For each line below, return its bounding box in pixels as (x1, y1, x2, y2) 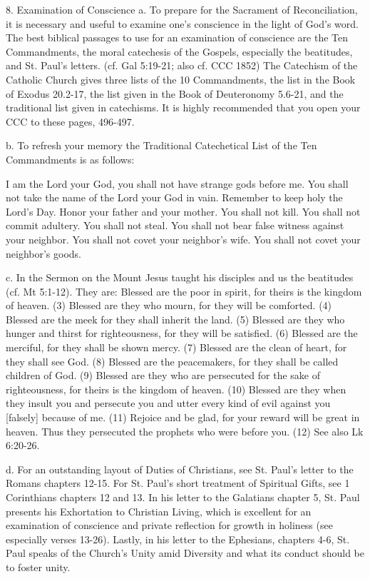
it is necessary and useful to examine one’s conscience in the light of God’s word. (6, 16, 359, 31)
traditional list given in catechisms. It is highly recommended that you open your (6, 100, 361, 115)
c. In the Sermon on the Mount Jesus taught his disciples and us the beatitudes (6, 270, 354, 285)
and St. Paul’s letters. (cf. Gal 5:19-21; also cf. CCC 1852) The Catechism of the (6, 58, 358, 73)
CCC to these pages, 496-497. (6, 114, 135, 129)
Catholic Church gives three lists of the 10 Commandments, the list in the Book (6, 71, 356, 86)
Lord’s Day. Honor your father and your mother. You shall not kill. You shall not (6, 203, 361, 218)
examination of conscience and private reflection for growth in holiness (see (6, 518, 333, 533)
